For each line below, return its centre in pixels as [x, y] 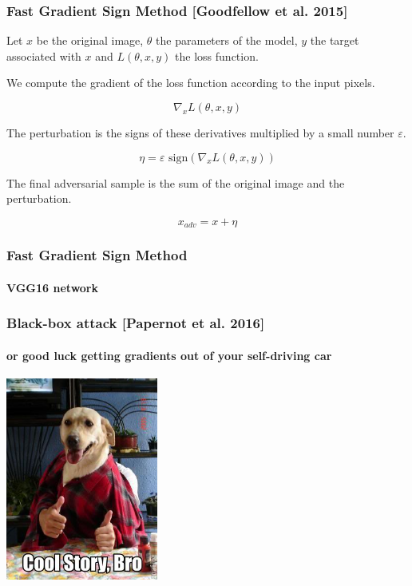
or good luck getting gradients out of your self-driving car [169, 355]
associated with [44, 55]
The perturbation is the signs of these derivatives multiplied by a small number [200, 133]
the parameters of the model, [227, 40]
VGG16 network [53, 287]
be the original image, [90, 40]
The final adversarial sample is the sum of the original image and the [176, 182]
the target [335, 40]
